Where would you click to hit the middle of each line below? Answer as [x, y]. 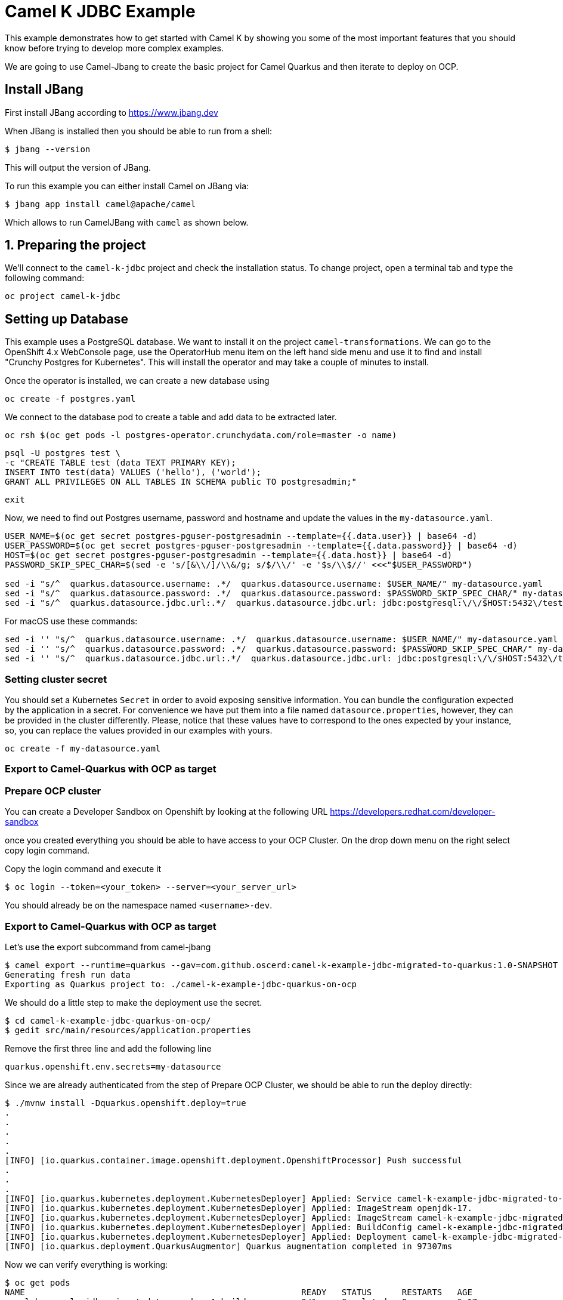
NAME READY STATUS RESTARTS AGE [239, 1292]
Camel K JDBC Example [100, 11]
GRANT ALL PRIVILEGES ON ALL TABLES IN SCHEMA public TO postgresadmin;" [181, 482]
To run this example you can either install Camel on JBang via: [127, 186]
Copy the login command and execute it [83, 869]
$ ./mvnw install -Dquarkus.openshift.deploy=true [126, 1103]
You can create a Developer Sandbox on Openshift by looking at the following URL [166, 812]
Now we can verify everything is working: [86, 1264]
